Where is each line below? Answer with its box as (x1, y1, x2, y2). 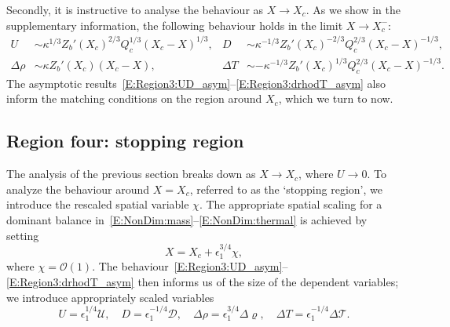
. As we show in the (305, 2, 401, 17)
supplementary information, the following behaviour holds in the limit (6, 16, 343, 33)
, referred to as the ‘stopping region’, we (189, 180, 382, 197)
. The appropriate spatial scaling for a (199, 196, 382, 213)
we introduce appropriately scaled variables (6, 289, 214, 305)
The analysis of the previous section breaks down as (6, 165, 256, 182)
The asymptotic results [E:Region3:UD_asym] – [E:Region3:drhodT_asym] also (6, 74, 386, 91)
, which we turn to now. (278, 90, 393, 107)
